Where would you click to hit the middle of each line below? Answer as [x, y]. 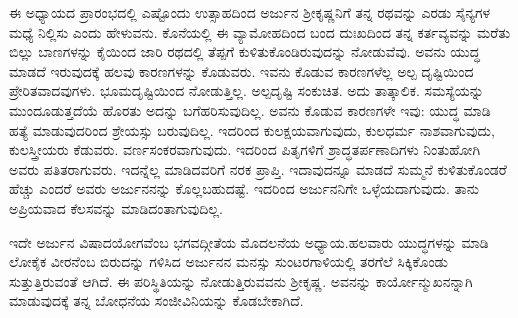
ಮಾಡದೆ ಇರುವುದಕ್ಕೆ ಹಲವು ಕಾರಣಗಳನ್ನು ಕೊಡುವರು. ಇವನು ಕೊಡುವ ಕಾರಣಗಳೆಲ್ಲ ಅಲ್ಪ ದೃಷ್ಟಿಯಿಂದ [241, 70]
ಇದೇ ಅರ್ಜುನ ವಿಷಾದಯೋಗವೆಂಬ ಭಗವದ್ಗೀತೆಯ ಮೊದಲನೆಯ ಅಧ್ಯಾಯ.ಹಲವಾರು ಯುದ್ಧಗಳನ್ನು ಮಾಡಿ [249, 241]
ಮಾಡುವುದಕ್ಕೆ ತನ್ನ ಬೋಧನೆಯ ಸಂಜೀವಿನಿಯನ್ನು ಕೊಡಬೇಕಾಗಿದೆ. [156, 300]
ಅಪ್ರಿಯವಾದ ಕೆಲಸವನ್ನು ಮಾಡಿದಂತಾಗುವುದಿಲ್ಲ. [116, 207]
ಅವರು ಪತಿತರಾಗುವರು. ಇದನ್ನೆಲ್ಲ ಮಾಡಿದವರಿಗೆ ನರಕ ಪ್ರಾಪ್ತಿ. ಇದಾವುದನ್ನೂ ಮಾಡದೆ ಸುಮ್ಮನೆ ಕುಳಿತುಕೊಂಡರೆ [258, 168]
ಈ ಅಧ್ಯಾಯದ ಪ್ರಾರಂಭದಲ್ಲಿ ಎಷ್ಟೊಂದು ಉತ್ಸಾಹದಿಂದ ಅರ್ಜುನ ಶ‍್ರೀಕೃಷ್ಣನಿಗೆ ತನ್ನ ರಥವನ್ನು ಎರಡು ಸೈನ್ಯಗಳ [250, 12]
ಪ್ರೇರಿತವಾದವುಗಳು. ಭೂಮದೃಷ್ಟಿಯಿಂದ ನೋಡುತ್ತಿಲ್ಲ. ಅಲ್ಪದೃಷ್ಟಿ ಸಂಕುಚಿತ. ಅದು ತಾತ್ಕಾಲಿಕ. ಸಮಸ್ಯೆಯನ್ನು [246, 90]
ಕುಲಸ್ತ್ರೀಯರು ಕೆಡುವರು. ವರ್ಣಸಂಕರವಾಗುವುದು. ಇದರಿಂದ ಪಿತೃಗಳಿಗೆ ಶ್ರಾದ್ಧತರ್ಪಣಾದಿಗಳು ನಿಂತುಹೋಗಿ [245, 149]
